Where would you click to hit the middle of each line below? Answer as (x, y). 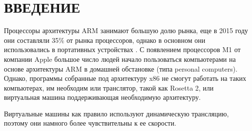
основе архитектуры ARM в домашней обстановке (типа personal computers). (121, 68)
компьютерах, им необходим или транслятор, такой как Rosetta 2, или (109, 87)
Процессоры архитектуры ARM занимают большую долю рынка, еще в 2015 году (126, 30)
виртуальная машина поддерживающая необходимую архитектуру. (102, 97)
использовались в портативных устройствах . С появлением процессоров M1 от (122, 49)
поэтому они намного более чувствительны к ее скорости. (90, 123)
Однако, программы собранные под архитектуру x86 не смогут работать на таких (125, 78)
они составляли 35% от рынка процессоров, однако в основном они (105, 40)
